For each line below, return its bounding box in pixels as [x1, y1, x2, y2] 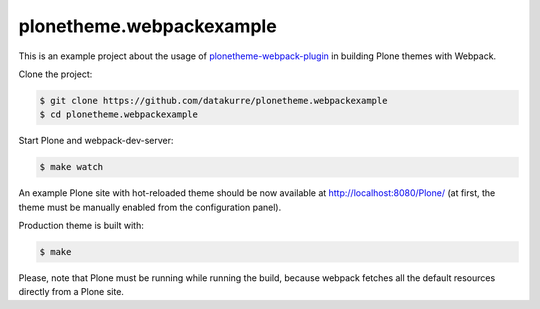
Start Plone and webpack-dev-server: [18, 135, 174, 147]
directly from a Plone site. [18, 286, 125, 298]
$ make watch [39, 161, 104, 173]
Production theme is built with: [18, 220, 144, 232]
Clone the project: [18, 68, 93, 80]
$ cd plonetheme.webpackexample [39, 109, 199, 120]
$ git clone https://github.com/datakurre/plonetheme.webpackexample [39, 95, 388, 106]
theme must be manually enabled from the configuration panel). [18, 201, 282, 213]
